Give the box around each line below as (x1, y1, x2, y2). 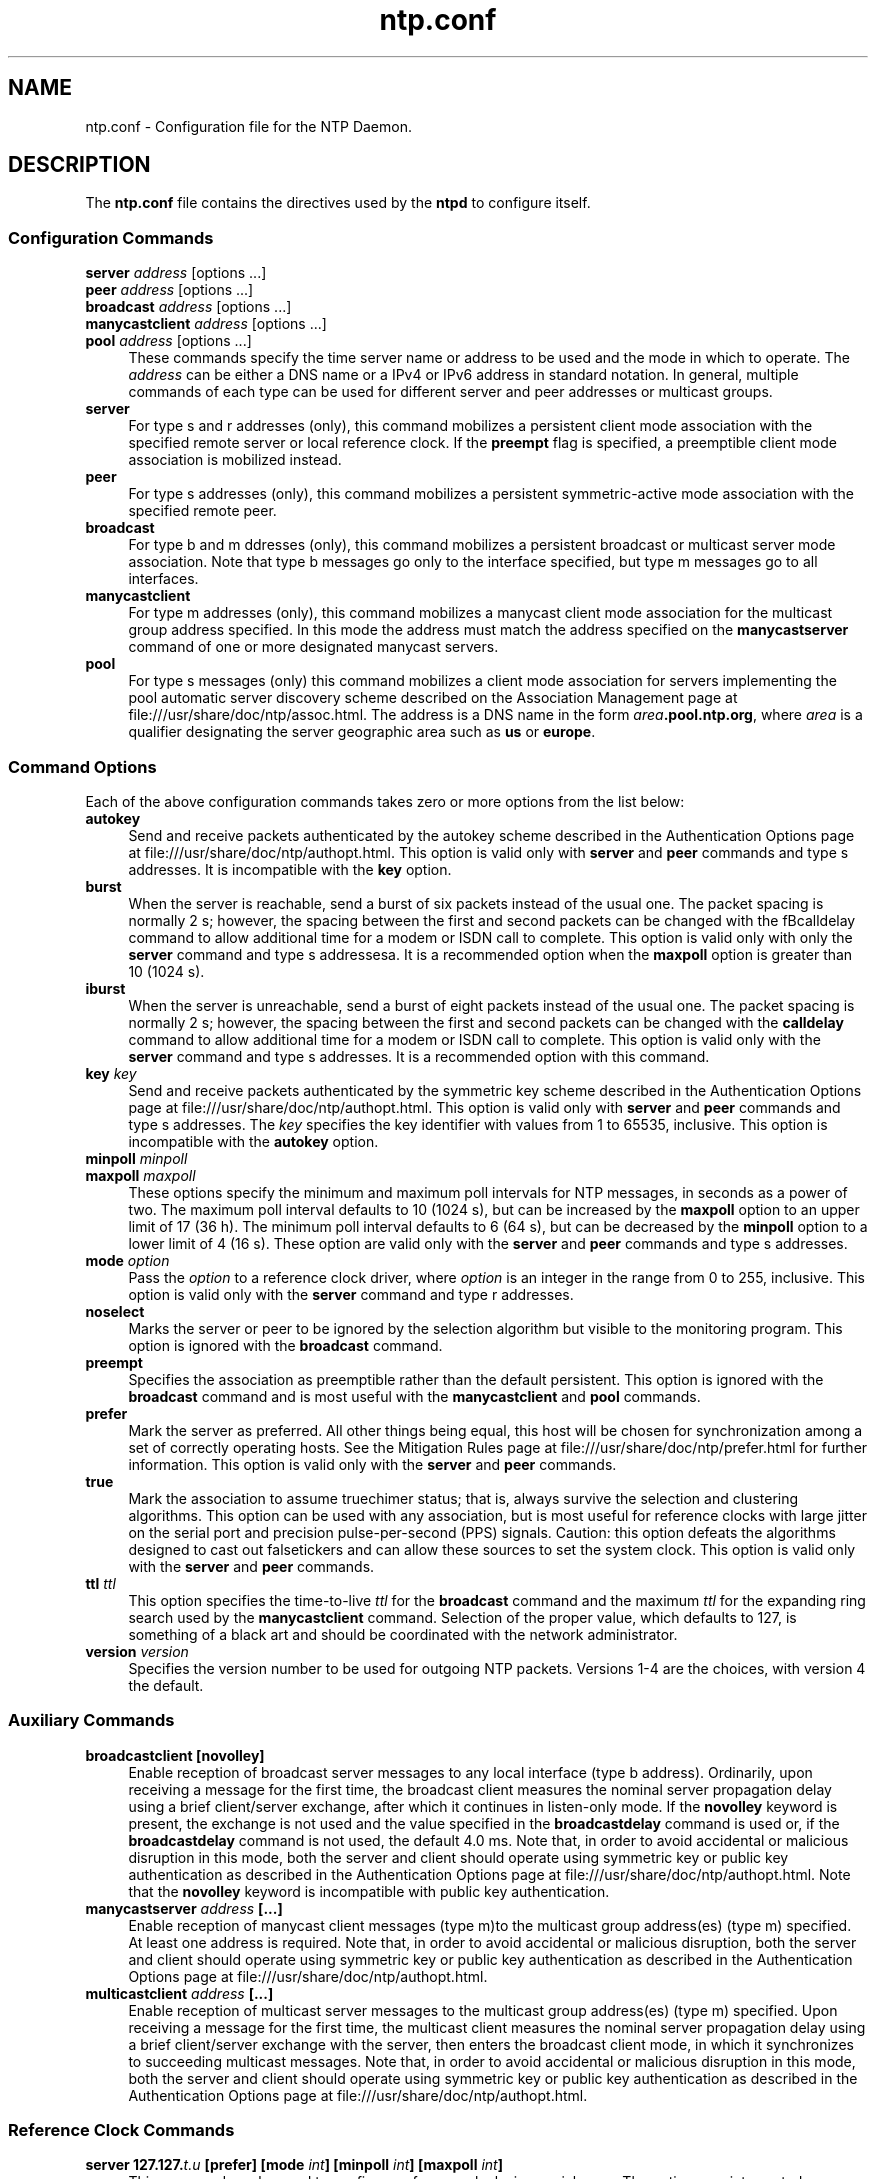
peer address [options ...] (85, 281, 254, 299)
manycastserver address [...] (85, 1899, 283, 1917)
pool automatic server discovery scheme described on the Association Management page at (128, 689, 738, 707)
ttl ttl (85, 1574, 116, 1592)
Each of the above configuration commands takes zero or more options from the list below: (85, 792, 685, 810)
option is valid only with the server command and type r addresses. (128, 1285, 574, 1303)
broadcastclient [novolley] (85, 1746, 265, 1764)
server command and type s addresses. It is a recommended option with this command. (128, 1047, 710, 1065)
